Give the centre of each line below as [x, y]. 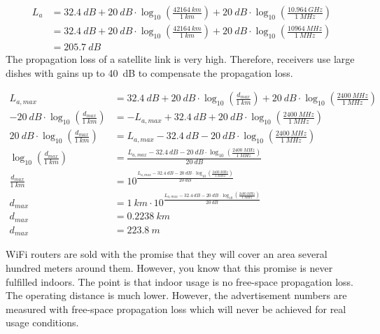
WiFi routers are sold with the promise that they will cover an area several [167, 254]
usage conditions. [42, 322]
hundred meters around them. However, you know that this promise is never [169, 268]
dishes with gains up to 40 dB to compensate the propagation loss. [149, 72]
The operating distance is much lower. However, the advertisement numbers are [176, 295]
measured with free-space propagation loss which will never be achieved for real [176, 308]
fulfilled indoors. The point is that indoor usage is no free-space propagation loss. [180, 281]
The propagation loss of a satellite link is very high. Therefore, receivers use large [180, 59]
